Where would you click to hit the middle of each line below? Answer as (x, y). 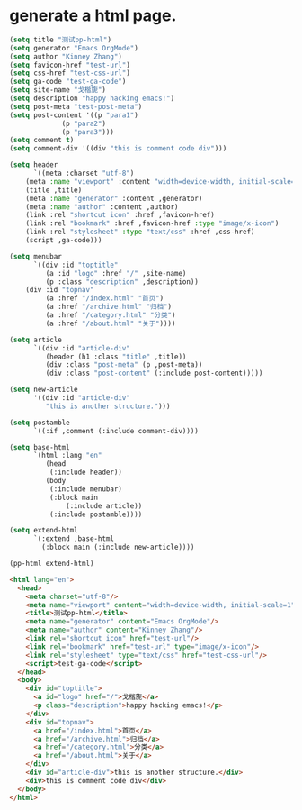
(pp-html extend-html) (52, 564)
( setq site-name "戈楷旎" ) (58, 90)
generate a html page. (93, 16)
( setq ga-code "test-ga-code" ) (68, 82)
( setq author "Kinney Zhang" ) (66, 56)
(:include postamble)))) (96, 514)
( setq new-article (44, 390)
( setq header (34, 165)
